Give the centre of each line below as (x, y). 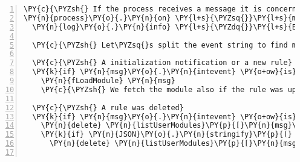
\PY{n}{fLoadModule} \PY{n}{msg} (108, 81)
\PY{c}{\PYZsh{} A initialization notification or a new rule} (162, 63)
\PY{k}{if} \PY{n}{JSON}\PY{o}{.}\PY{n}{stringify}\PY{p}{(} (166, 135)
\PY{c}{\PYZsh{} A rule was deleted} (108, 107)
